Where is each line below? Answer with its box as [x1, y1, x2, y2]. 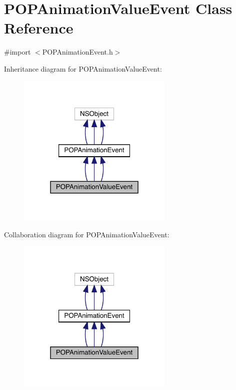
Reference [4, 18, 73, 38]
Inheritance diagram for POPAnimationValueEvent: [4, 63, 162, 74]
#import [4, 47, 31, 57]
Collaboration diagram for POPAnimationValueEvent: [4, 229, 169, 239]
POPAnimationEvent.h [42, 47, 113, 57]
